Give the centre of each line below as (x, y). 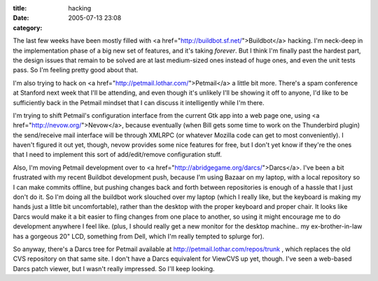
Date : (21, 18)
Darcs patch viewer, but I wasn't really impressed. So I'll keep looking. (114, 268)
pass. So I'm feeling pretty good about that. (76, 70)
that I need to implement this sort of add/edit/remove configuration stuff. (117, 155)
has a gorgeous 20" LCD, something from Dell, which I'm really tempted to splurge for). (139, 236)
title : (20, 8)
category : (28, 27)
